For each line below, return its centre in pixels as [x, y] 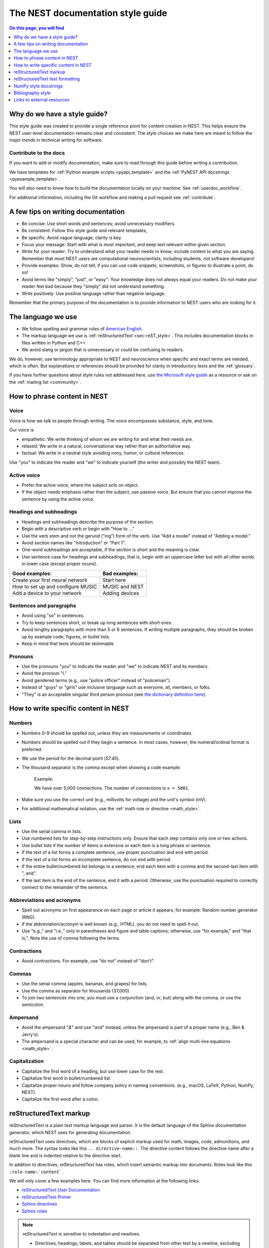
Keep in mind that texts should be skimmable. [68, 643]
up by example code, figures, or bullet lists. [66, 636]
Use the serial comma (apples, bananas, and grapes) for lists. [85, 984]
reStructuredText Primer [47, 1197]
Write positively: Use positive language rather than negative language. [94, 293]
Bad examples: [120, 573]
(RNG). [29, 917]
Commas [20, 973]
